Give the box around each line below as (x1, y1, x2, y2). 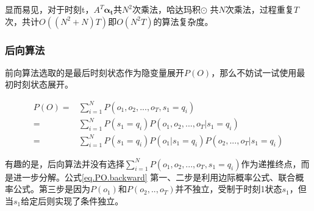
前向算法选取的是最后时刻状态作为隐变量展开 (5, 66, 184, 78)
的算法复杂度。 (153, 15, 213, 27)
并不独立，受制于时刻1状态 (175, 182, 282, 195)
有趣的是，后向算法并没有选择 (5, 157, 124, 170)
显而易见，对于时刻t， (5, 3, 94, 15)
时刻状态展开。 (13, 78, 73, 91)
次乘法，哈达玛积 (132, 3, 201, 15)
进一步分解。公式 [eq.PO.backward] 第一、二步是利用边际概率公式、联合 (13, 170, 296, 183)
